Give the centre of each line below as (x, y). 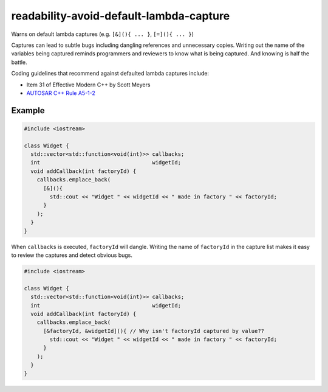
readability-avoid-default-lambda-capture (121, 16)
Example (28, 110)
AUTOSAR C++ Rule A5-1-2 (61, 93)
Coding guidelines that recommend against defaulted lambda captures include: (110, 74)
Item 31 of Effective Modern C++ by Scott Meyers (88, 85)
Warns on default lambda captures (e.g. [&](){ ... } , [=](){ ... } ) (103, 34)
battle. (19, 62)
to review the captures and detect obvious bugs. (72, 255)
